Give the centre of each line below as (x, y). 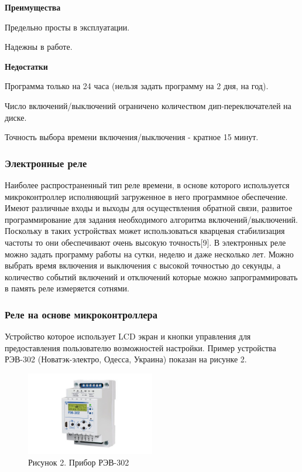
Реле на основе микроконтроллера (81, 314)
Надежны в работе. (39, 47)
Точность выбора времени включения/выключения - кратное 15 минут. (132, 137)
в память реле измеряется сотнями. (67, 288)
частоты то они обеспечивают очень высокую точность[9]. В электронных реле (145, 242)
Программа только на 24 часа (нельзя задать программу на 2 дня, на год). (137, 86)
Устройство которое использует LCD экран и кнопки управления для (128, 336)
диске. (16, 117)
